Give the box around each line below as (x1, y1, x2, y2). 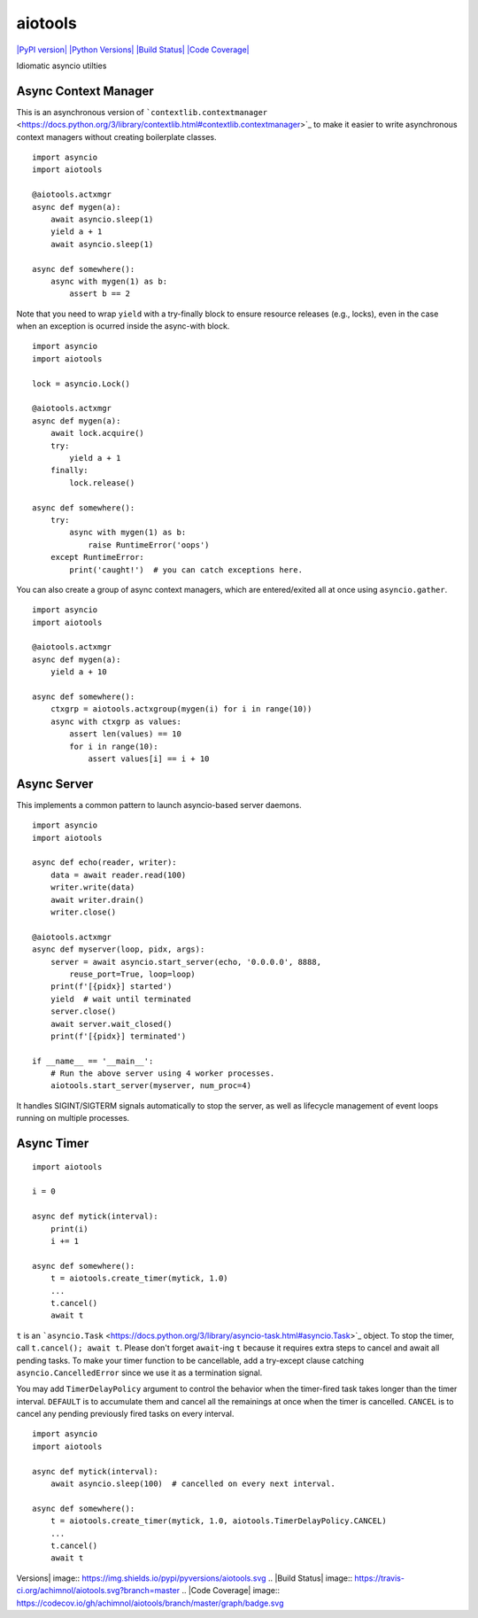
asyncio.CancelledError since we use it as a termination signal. (16, 1367, 263, 1378)
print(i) (50, 1224, 89, 1233)
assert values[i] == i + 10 (88, 753, 210, 764)
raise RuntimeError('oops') (88, 540, 210, 549)
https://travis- (354, 1573, 405, 1583)
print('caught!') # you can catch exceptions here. (69, 564, 303, 575)
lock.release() (69, 478, 135, 487)
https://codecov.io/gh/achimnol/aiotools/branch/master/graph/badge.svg (16, 1598, 284, 1608)
